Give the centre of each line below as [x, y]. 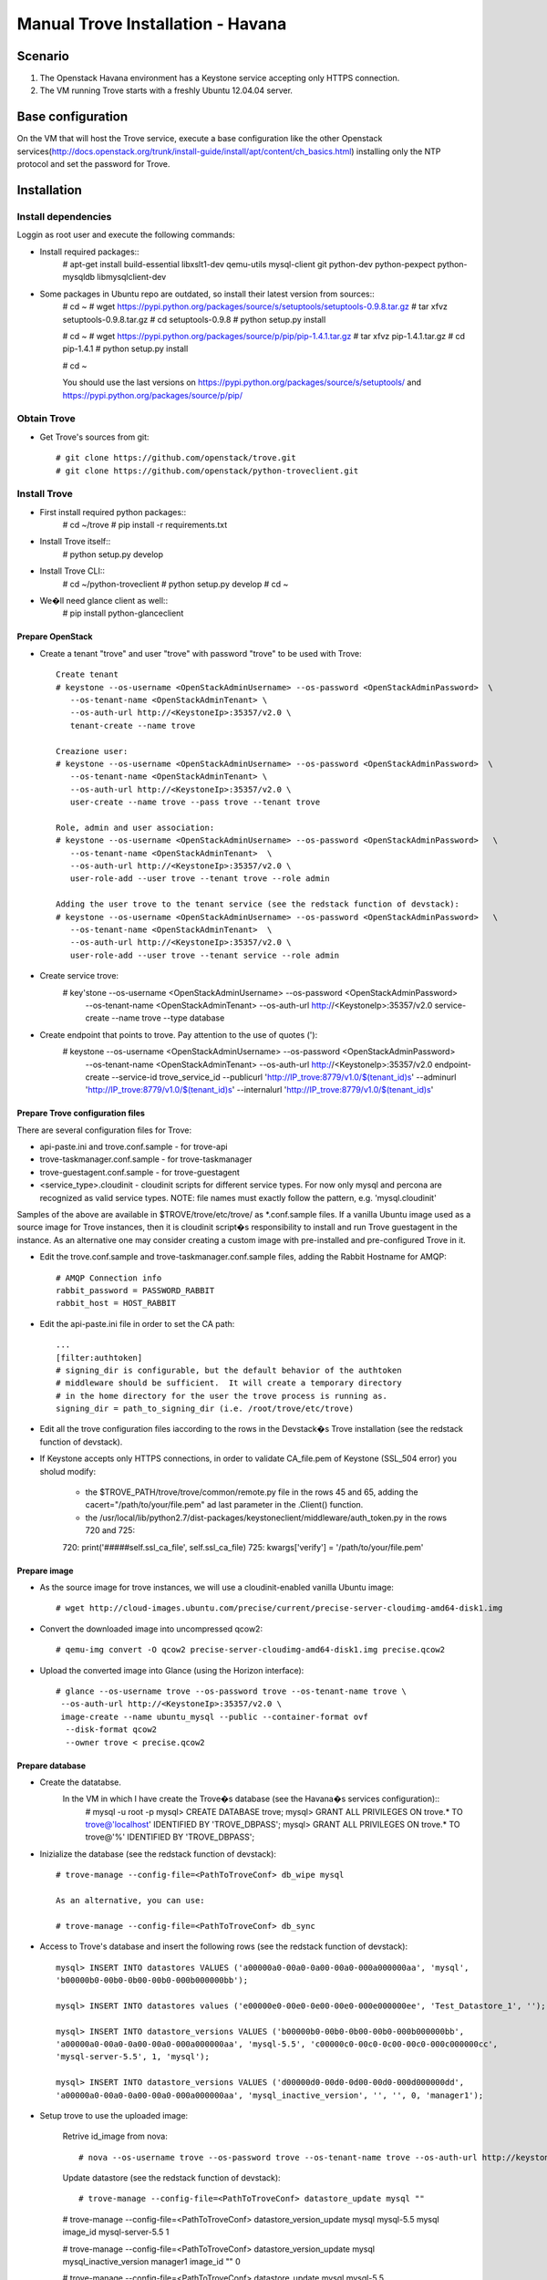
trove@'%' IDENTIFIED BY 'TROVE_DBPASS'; [170, 1837]
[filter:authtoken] [99, 1358]
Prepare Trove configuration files [81, 1114]
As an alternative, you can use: [130, 1901]
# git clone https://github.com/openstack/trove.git [176, 458]
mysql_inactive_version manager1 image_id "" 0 [151, 2262]
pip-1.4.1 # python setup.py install [125, 349]
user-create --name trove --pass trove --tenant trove [195, 802]
